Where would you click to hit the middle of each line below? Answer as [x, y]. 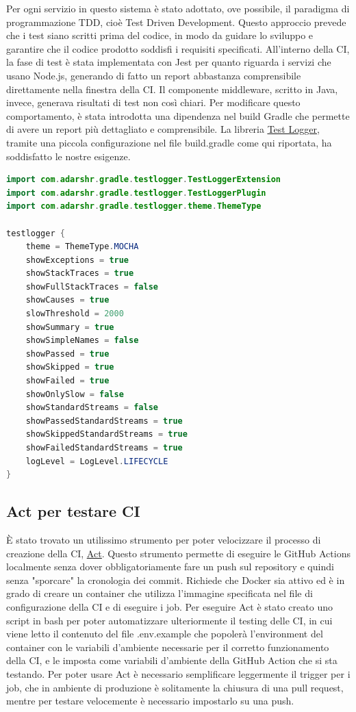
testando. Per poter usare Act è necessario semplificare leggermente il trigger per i [178, 673]
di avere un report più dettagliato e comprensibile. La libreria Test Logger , [163, 129]
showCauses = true [67, 300]
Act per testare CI [73, 511]
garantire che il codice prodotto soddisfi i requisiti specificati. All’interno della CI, [178, 48]
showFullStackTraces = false [92, 287]
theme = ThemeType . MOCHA [82, 247]
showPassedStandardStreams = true [104, 421]
